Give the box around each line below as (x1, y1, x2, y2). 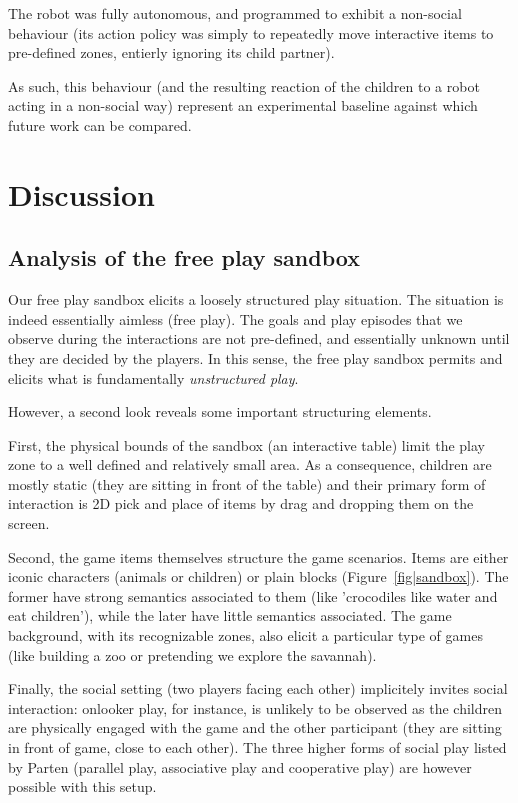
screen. (8, 513, 50, 534)
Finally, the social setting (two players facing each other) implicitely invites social (8, 678, 508, 699)
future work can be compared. (8, 114, 192, 135)
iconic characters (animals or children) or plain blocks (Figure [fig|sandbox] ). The (8, 566, 509, 587)
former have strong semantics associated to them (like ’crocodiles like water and (8, 585, 498, 606)
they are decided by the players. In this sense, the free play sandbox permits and (8, 347, 503, 368)
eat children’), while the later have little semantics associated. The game (8, 605, 452, 626)
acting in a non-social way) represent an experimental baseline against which (8, 95, 478, 116)
